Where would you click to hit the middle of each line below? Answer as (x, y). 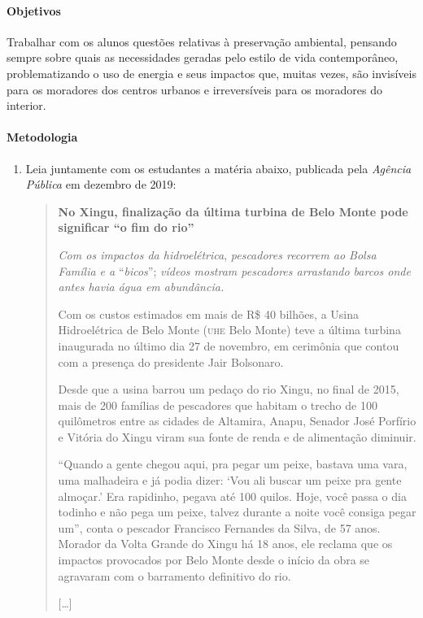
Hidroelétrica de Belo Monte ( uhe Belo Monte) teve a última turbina (229, 330)
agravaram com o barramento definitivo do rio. (174, 575)
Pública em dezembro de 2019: (101, 184)
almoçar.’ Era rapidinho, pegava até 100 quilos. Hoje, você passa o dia (232, 496)
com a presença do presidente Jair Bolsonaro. (171, 361)
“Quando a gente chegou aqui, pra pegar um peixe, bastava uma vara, (233, 464)
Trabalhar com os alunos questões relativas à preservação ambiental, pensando (202, 41)
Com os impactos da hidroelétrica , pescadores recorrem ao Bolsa (217, 254)
